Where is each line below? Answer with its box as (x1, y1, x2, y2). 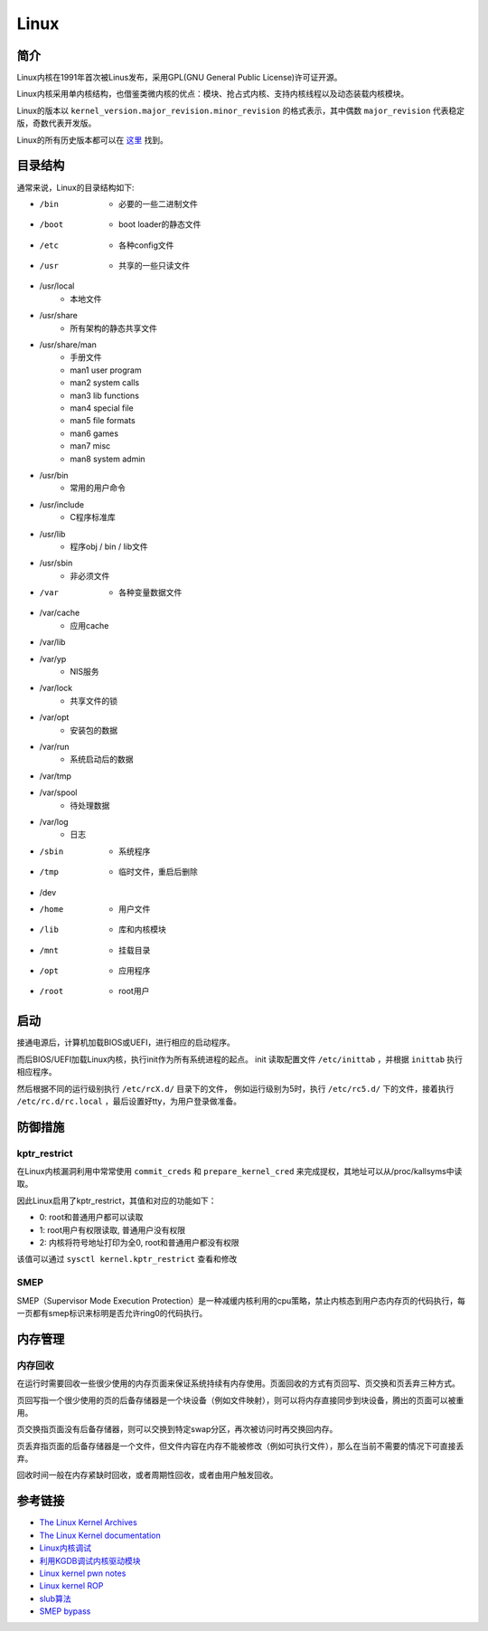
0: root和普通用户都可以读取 (39, 1212, 144, 1223)
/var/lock (39, 683, 73, 694)
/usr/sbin (39, 557, 73, 569)
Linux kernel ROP (39, 1580, 104, 1591)
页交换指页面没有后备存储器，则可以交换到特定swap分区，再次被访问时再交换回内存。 (16, 1424, 338, 1435)
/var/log (39, 816, 69, 827)
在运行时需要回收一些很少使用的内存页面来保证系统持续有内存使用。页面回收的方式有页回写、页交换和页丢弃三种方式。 (16, 1378, 460, 1389)
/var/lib (39, 637, 66, 648)
